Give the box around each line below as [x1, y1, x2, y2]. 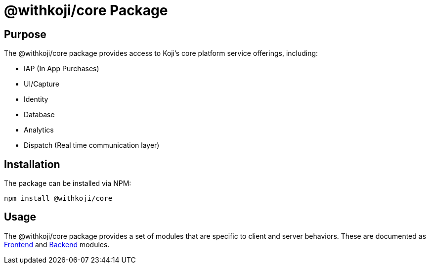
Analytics [24, 126, 54, 134]
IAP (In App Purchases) [24, 64, 99, 73]
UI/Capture [24, 80, 59, 89]
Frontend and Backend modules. [4, 240, 110, 249]
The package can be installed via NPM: [4, 179, 131, 188]
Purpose [4, 28, 46, 41]
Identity [24, 95, 48, 104]
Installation [4, 158, 60, 171]
